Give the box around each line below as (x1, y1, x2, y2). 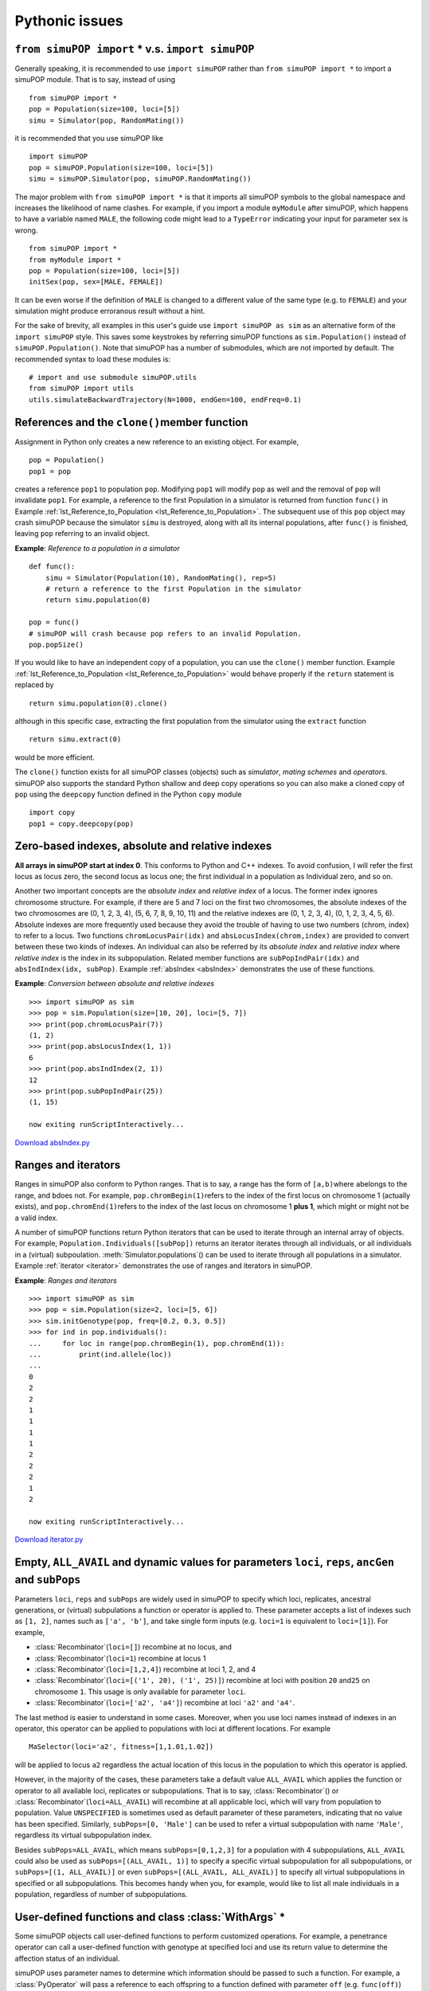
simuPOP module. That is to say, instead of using (14, 75, 175, 84)
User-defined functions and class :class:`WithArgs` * (14, 1910, 286, 1923)
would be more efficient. (14, 753, 96, 762)
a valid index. (14, 1213, 59, 1222)
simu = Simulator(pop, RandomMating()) (29, 115, 185, 125)
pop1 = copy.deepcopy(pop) (29, 819, 135, 828)
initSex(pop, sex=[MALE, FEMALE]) (29, 277, 163, 287)
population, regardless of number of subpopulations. (14, 1890, 188, 1899)
